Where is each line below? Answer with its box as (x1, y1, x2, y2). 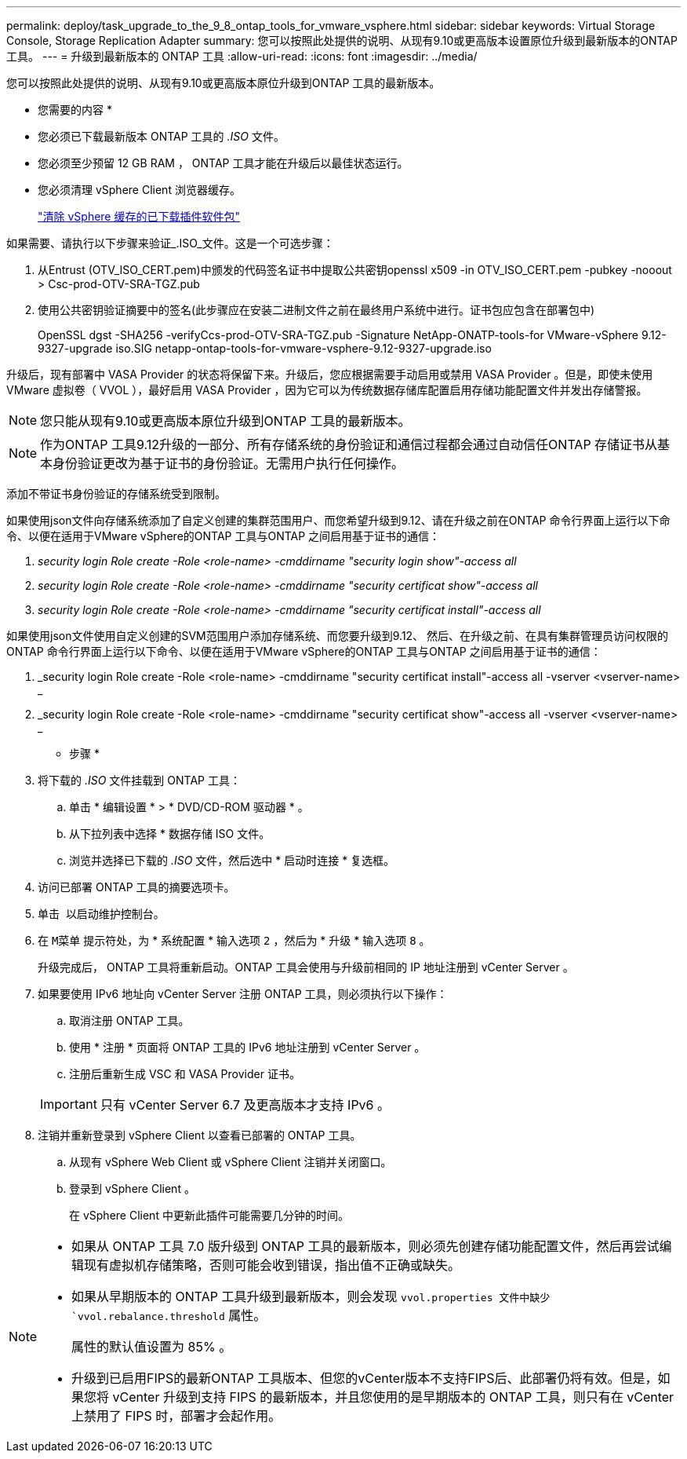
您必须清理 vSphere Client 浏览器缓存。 (38, 183, 241, 196)
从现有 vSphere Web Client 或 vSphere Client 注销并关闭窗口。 (69, 1155, 392, 1168)
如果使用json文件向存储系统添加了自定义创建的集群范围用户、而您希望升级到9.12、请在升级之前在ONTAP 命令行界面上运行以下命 (6, 514, 671, 527)
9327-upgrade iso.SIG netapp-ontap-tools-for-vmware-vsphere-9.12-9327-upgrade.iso (38, 342, 492, 355)
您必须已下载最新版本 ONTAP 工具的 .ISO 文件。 (38, 130, 285, 143)
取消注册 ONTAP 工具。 (69, 1014, 190, 1027)
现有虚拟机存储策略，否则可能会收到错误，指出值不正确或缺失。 (84, 1257, 461, 1273)
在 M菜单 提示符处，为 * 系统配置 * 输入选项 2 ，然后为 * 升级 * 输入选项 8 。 (38, 934, 431, 947)
